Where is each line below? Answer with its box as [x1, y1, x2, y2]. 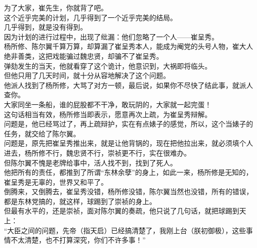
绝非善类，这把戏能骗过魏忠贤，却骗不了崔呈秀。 [4, 50, 163, 61]
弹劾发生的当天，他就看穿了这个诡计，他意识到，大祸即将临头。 [4, 60, 212, 71]
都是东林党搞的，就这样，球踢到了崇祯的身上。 [4, 196, 156, 206]
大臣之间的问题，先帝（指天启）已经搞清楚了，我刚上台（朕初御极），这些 [7, 225, 246, 235]
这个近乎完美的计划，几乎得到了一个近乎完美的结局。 [4, 12, 177, 22]
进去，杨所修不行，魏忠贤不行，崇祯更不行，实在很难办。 [4, 147, 191, 158]
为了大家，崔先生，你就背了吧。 [4, 2, 108, 12]
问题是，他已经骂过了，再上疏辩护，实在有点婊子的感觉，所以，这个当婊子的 [4, 119, 253, 129]
